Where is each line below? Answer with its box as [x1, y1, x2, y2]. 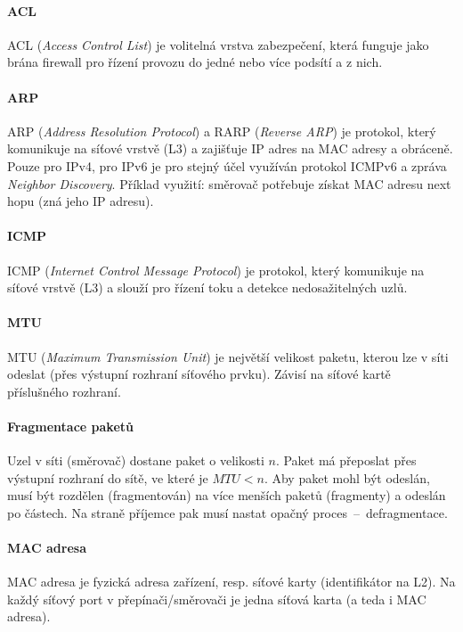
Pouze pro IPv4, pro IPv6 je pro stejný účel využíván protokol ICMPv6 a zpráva [7, 156, 447, 175]
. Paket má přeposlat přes [275, 451, 417, 470]
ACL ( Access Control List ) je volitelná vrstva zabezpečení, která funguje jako [7, 35, 429, 53]
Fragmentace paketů [7, 416, 134, 435]
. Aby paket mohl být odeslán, [264, 468, 430, 487]
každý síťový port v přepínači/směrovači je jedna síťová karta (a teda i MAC [7, 589, 426, 608]
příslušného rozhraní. [7, 382, 121, 400]
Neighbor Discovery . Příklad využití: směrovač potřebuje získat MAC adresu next [7, 174, 451, 193]
